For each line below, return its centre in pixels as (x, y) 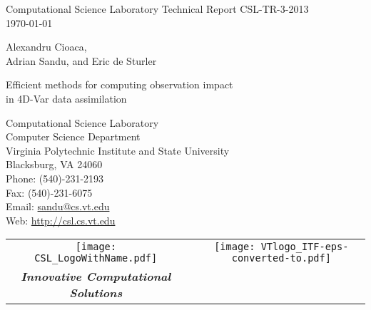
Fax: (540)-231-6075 (49, 192)
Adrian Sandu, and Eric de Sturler (81, 60)
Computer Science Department (73, 136)
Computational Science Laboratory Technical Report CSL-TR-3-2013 (157, 9)
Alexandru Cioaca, (46, 47)
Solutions (96, 293)
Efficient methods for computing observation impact (120, 84)
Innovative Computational (96, 277)
